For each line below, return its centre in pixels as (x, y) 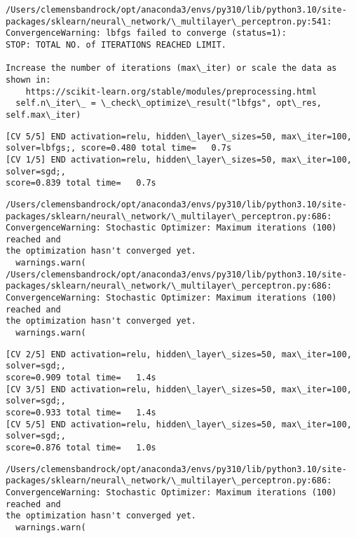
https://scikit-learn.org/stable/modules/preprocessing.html (171, 91)
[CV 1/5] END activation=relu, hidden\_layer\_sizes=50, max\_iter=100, (179, 159)
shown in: (28, 80)
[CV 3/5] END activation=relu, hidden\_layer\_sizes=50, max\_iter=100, (179, 389)
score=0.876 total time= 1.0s (81, 447)
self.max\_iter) (43, 115)
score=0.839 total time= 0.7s (81, 183)
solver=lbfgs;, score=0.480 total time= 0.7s (119, 148)
